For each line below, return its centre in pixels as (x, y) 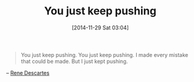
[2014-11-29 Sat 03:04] (100, 28)
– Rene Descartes (28, 72)
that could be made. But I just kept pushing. (74, 61)
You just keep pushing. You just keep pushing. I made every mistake (104, 54)
